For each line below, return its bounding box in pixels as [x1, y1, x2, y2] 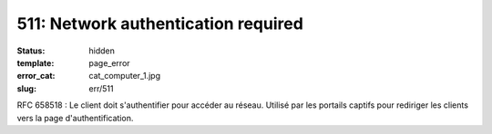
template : [16, 57, 55, 68]
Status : [16, 45, 46, 56]
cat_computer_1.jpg [88, 71, 161, 81]
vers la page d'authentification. [16, 112, 134, 123]
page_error [88, 57, 131, 68]
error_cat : [16, 71, 56, 81]
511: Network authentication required [16, 14, 304, 33]
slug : [16, 82, 36, 94]
